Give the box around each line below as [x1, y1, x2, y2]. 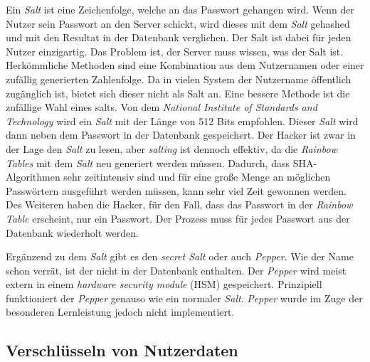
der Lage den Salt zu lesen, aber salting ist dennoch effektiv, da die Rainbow [6, 141, 337, 156]
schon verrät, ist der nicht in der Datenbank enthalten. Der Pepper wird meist [6, 262, 347, 277]
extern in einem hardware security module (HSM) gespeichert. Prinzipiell [6, 277, 322, 292]
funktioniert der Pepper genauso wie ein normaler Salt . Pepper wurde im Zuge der [6, 290, 363, 305]
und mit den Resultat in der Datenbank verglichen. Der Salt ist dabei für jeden [6, 30, 351, 45]
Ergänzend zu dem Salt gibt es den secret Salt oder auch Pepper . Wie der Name [6, 249, 354, 264]
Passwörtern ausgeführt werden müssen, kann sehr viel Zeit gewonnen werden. [6, 183, 347, 198]
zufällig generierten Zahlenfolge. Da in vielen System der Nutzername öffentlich [6, 71, 351, 86]
